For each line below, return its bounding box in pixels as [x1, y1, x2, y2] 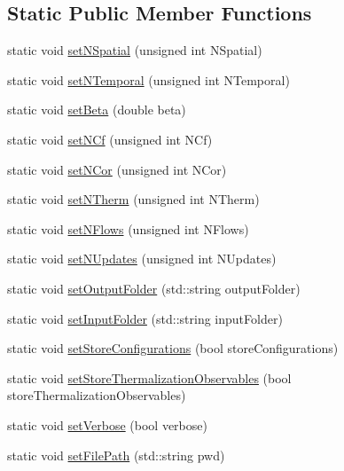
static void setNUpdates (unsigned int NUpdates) [7, 249, 277, 268]
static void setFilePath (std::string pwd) [7, 445, 225, 464]
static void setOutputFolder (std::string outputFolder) [7, 279, 301, 297]
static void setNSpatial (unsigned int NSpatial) [7, 41, 262, 59]
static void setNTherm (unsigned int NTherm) [7, 190, 260, 208]
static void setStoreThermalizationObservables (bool [7, 368, 292, 387]
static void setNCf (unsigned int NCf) [7, 130, 213, 148]
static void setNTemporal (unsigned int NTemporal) [7, 70, 290, 89]
